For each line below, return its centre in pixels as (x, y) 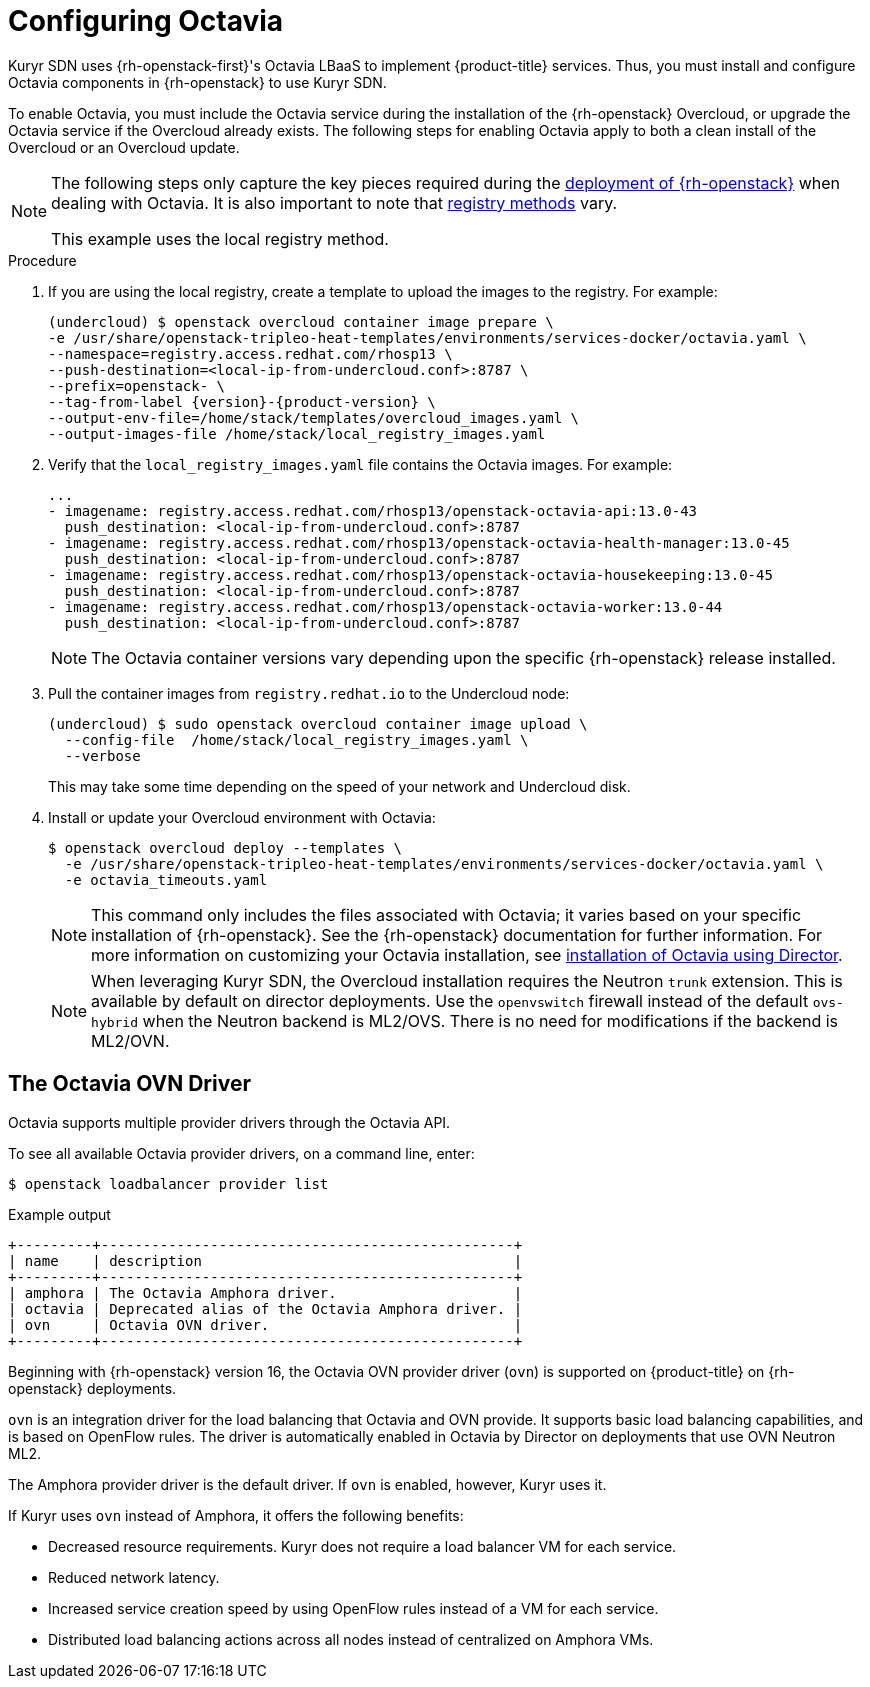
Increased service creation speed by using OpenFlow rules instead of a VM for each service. (353, 1608)
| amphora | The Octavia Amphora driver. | (265, 1292)
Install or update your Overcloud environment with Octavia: (242, 817)
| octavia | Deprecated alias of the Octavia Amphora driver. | (265, 1308)
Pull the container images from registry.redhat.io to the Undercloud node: (309, 693)
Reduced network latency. (134, 1577)
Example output (59, 1214)
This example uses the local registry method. (220, 238)
